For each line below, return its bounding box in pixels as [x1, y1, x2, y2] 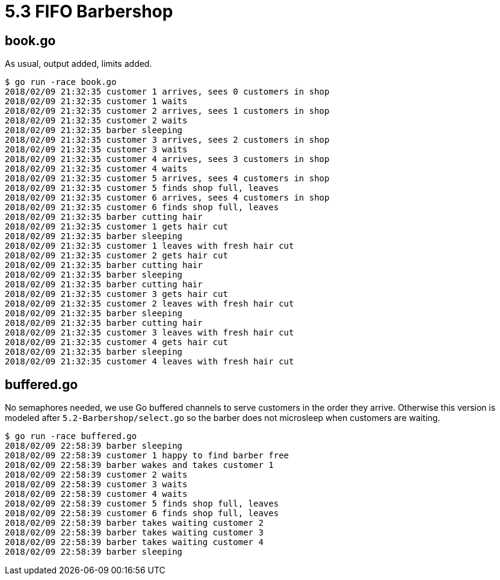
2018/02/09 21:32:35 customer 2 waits [5, 116, 188, 126]
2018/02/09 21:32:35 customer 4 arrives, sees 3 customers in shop [5, 154, 330, 164]
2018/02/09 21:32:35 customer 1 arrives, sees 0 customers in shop [5, 87, 330, 97]
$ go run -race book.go [5, 77, 117, 87]
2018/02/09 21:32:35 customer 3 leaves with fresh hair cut [5, 328, 294, 338]
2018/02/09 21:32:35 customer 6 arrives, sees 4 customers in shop [5, 193, 330, 203]
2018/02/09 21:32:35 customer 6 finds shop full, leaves [5, 202, 279, 213]
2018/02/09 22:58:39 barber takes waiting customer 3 [5, 528, 264, 538]
